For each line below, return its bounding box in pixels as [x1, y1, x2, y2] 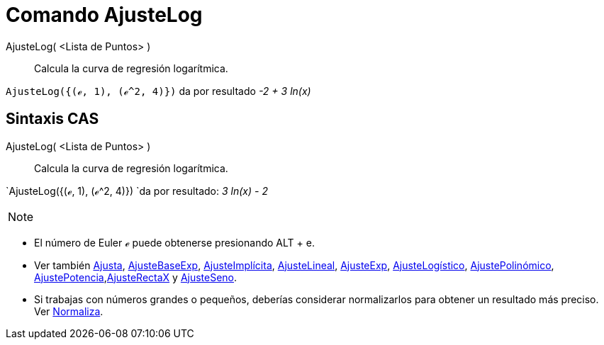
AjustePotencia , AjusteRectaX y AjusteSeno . [34, 271, 237, 283]
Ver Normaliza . [34, 305, 104, 317]
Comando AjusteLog [6, 3, 203, 27]
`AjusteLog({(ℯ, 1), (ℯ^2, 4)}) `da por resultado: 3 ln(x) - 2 [6, 184, 268, 197]
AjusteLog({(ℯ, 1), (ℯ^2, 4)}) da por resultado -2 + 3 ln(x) [6, 84, 311, 97]
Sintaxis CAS [6, 110, 99, 128]
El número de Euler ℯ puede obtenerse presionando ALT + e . [34, 236, 315, 249]
